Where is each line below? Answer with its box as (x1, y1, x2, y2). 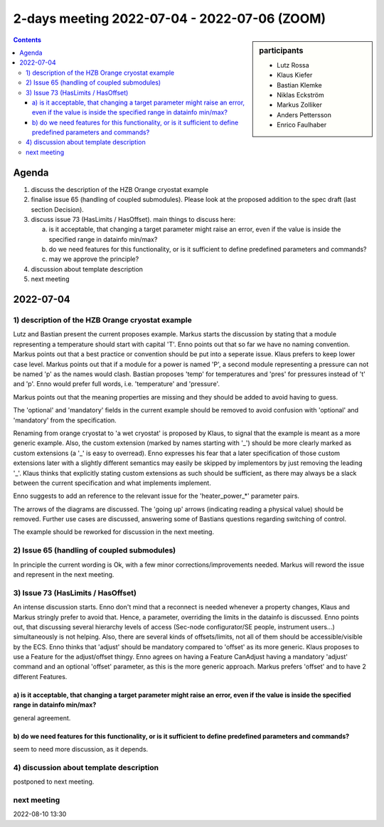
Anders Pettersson (277, 110, 332, 119)
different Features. (13, 672, 68, 681)
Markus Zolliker (277, 100, 323, 110)
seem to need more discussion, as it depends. (13, 745, 149, 754)
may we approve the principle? (48, 255, 139, 263)
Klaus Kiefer (277, 71, 313, 80)
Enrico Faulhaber (277, 121, 327, 129)
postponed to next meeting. (13, 777, 95, 786)
